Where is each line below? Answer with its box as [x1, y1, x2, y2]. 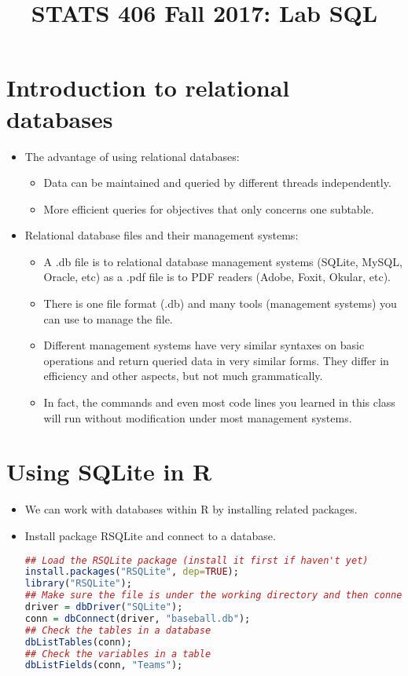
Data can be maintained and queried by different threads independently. [43, 174, 391, 191]
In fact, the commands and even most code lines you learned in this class [43, 394, 395, 411]
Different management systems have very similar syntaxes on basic [43, 337, 365, 353]
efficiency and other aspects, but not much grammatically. [43, 367, 323, 384]
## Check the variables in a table [24, 648, 211, 660]
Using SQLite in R [6, 455, 212, 488]
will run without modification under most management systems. [43, 409, 352, 426]
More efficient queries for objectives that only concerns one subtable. [43, 200, 374, 217]
